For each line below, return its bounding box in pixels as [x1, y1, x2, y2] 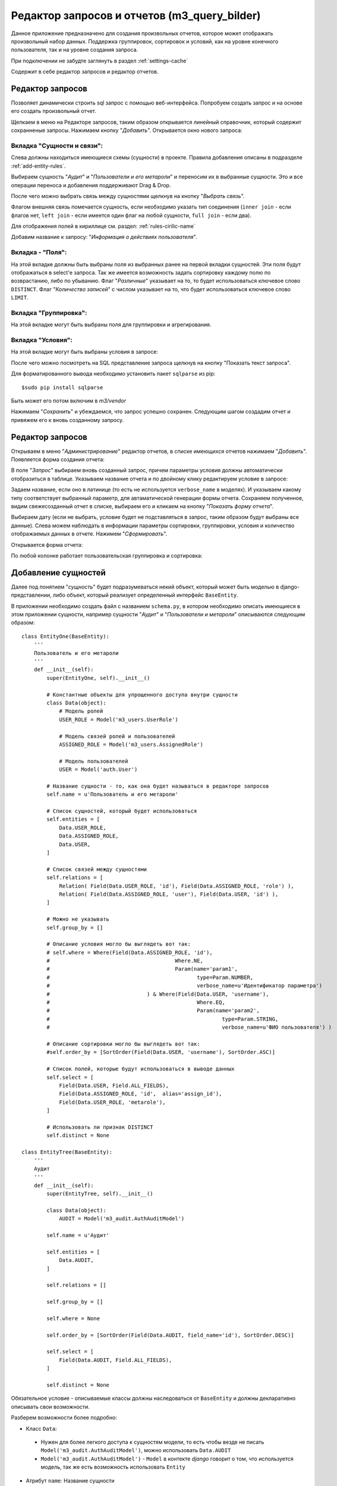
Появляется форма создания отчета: [11, 456, 105, 463]
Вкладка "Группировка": [11, 308, 87, 317]
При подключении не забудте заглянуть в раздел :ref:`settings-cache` [11, 57, 188, 64]
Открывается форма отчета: [11, 541, 83, 548]
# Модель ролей [59, 708, 103, 714]
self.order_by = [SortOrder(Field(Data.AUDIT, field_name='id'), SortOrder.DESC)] [46, 1331, 294, 1339]
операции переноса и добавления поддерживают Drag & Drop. [11, 181, 171, 188]
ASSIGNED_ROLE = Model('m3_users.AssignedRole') [59, 741, 203, 748]
